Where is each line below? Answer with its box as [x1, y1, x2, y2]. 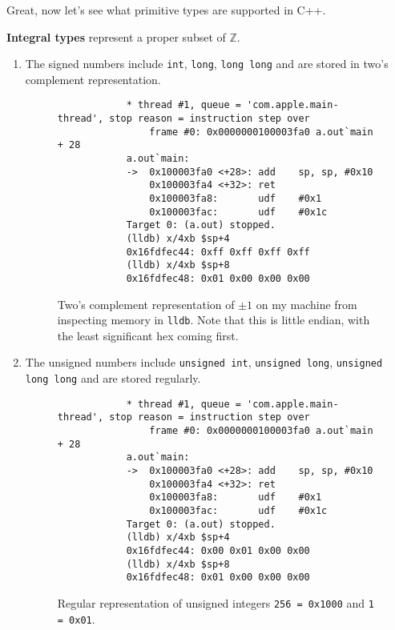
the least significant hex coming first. [57, 327, 239, 343]
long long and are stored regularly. [25, 370, 201, 387]
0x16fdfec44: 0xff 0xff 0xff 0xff [126, 246, 310, 258]
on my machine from [256, 295, 357, 312]
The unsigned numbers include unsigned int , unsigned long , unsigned [25, 354, 383, 371]
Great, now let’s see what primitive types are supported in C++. [6, 2, 326, 18]
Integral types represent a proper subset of [6, 28, 226, 45]
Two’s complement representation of [57, 295, 235, 312]
